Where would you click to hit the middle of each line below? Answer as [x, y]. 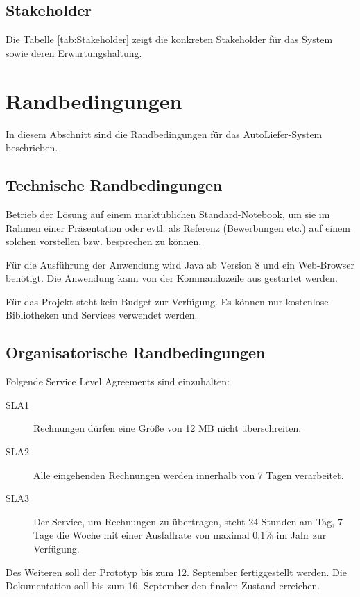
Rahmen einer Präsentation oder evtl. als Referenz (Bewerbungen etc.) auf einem [178, 227]
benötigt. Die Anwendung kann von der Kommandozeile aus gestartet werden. [172, 278]
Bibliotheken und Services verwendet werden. [102, 315]
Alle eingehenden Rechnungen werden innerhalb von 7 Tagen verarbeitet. [189, 474]
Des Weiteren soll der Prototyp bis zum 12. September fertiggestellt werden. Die [176, 572]
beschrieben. [32, 148]
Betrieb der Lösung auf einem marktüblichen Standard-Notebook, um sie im [168, 213]
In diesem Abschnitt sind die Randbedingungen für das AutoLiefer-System [164, 134]
